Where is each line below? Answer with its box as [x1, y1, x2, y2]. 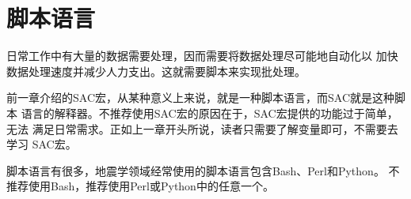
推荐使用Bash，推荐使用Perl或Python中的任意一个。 [6, 178, 274, 194]
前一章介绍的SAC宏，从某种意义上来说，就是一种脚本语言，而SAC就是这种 [6, 89, 394, 106]
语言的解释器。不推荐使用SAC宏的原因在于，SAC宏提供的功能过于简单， [21, 104, 398, 121]
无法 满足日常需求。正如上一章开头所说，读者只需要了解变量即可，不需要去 [6, 120, 398, 137]
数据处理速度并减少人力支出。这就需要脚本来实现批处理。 [6, 62, 306, 79]
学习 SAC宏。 [6, 136, 77, 152]
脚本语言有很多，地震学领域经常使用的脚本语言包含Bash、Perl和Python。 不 [6, 162, 400, 178]
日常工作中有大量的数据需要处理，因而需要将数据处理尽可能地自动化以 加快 [6, 47, 398, 64]
